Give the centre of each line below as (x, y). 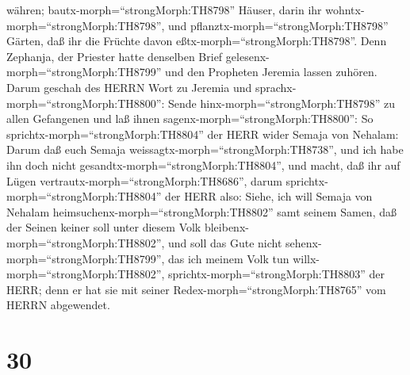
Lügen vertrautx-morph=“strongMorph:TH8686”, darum (144, 180)
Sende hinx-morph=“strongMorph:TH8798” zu (282, 103)
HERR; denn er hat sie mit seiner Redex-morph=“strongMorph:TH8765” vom (196, 289)
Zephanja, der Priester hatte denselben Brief (115, 56)
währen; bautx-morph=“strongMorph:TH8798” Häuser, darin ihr (164, 10)
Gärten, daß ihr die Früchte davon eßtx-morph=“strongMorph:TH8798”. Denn (197, 41)
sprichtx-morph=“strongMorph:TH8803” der (277, 274)
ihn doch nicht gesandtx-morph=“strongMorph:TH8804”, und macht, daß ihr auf (203, 165)
